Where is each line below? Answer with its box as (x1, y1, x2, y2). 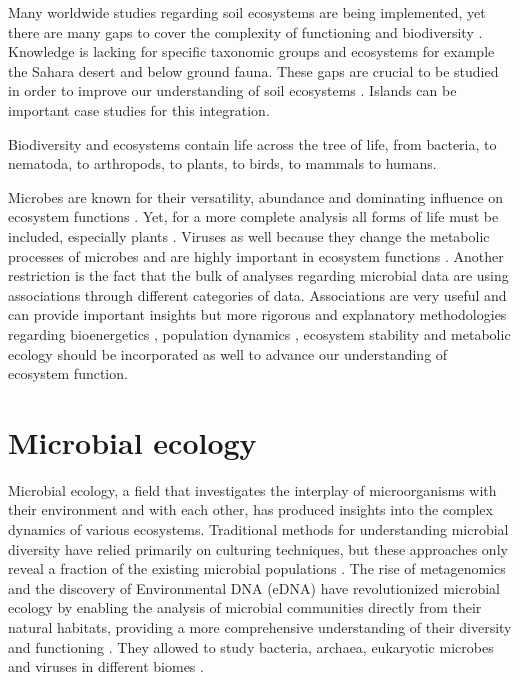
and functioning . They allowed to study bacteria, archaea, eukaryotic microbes (8, 636, 494, 657)
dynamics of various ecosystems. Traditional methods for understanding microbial (8, 519, 509, 539)
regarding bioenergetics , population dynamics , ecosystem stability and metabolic (8, 323, 511, 344)
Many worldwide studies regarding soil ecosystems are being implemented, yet (8, 2, 486, 22)
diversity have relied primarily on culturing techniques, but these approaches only (8, 538, 508, 559)
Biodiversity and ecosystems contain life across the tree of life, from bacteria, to (8, 133, 497, 154)
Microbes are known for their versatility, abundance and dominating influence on (8, 186, 504, 207)
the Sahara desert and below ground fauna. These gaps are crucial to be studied (8, 60, 499, 81)
